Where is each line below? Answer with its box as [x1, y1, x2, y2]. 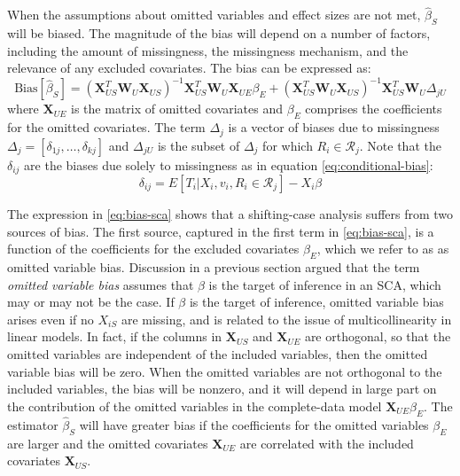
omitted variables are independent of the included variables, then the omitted [7, 344, 428, 363]
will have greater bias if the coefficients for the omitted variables [79, 415, 429, 433]
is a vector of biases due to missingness [228, 118, 440, 137]
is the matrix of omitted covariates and [71, 99, 284, 118]
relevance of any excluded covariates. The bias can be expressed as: [7, 59, 371, 77]
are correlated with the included [239, 433, 414, 452]
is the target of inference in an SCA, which [208, 275, 441, 293]
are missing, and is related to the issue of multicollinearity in [121, 309, 452, 328]
